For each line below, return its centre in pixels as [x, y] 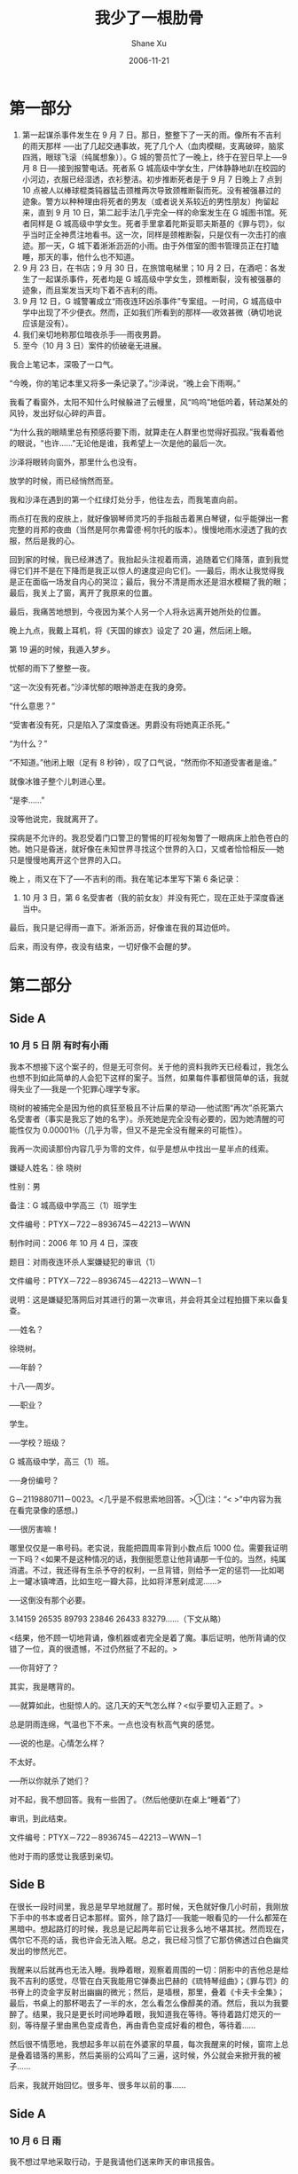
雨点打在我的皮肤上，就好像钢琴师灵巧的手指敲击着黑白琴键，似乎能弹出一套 [149, 518]
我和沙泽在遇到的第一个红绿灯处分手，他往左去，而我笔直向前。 [125, 499]
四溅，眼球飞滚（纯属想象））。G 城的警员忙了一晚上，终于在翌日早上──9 [154, 157]
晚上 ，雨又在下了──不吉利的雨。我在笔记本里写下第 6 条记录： [125, 878]
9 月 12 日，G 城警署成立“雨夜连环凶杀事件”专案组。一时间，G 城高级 [148, 301]
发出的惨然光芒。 [40, 1951]
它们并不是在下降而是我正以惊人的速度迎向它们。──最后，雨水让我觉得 [146, 570]
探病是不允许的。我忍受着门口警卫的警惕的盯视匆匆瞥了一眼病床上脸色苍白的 [149, 837]
